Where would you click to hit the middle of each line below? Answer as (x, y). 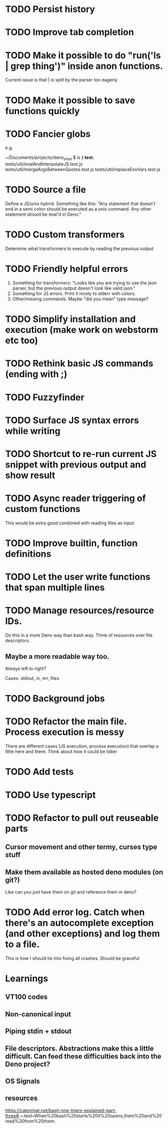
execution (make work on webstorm (82, 330)
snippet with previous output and (76, 464)
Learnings (27, 979)
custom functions (43, 509)
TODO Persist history (50, 9)
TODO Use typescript (51, 795)
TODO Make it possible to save (70, 100)
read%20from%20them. (31, 1121)
